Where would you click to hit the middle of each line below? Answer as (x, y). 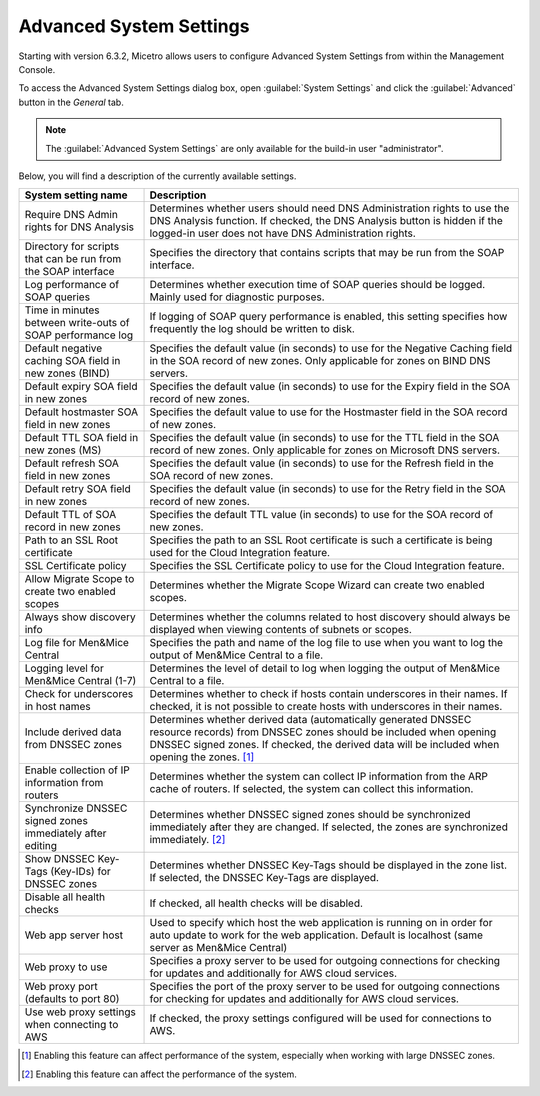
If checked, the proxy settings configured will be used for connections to (320, 1018)
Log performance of (72, 285)
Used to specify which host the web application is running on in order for (321, 923)
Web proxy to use (66, 967)
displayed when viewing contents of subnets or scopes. (280, 630)
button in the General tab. (71, 102)
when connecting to (71, 1025)
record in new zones (72, 527)
